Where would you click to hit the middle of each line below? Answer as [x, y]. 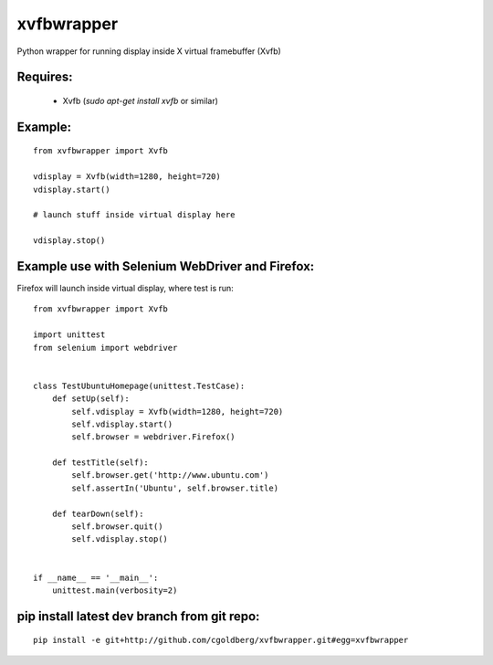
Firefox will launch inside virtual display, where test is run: [126, 288]
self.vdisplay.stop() [120, 539]
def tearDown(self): [98, 513]
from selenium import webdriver [105, 348]
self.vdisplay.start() [122, 424]
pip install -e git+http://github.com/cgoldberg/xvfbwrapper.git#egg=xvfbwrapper [221, 640]
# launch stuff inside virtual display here [135, 215]
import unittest [69, 335]
